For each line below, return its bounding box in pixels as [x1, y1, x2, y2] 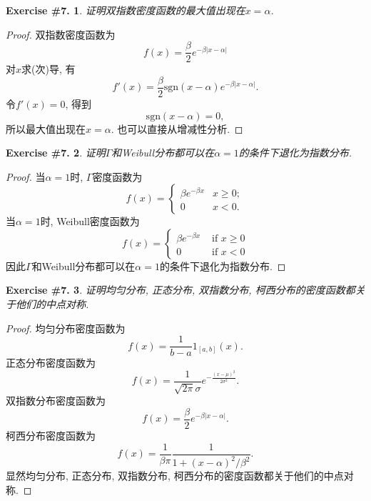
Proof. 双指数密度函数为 [6, 26, 116, 41]
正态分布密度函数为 [6, 355, 96, 370]
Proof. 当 [6, 169, 46, 184]
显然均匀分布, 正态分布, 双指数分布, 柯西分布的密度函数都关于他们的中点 [6, 468, 344, 483]
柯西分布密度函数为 [6, 428, 96, 443]
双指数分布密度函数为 [6, 393, 106, 408]
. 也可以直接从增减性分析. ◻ [111, 121, 243, 136]
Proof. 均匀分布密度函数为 [6, 320, 126, 335]
